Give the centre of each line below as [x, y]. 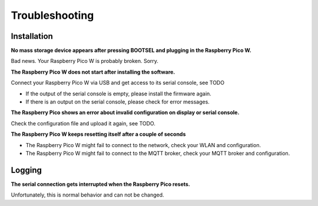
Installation [32, 36]
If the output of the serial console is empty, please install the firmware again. [118, 94]
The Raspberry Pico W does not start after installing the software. [93, 72]
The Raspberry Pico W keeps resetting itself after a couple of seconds [98, 134]
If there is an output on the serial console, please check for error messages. [118, 102]
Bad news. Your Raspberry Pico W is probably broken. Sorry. [85, 61]
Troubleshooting [52, 15]
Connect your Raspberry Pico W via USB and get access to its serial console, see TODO [118, 83]
